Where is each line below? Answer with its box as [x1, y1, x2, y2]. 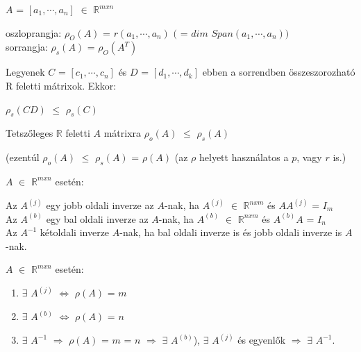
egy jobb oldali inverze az [46, 198, 154, 212]
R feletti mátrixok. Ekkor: [6, 78, 117, 92]
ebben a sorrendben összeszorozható [202, 65, 355, 79]
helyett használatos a [199, 150, 289, 165]
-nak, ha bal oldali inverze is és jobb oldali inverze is [119, 225, 342, 240]
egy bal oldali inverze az [46, 211, 149, 226]
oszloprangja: [6, 25, 62, 40]
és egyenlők [237, 333, 286, 347]
